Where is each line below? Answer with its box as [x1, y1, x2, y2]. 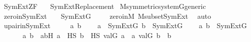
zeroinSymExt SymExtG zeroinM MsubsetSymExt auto [3, 10, 211, 21]
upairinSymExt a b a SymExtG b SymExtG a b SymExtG [3, 20, 247, 31]
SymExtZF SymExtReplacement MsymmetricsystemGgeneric [3, 1, 206, 11]
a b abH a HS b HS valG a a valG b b [22, 30, 171, 40]
